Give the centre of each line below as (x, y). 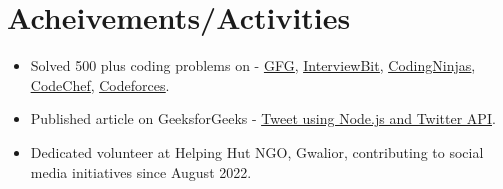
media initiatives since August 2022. (141, 171)
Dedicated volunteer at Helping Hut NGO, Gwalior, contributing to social (257, 151)
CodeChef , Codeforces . (100, 84)
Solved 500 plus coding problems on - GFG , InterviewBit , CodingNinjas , (253, 65)
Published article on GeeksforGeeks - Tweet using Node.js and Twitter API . (263, 118)
